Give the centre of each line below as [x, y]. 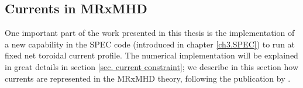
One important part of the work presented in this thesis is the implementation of [150, 33]
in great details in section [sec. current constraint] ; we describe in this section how [151, 66]
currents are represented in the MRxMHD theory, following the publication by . [148, 78]
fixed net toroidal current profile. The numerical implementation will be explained [151, 55]
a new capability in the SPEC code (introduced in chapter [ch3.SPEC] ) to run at [150, 44]
